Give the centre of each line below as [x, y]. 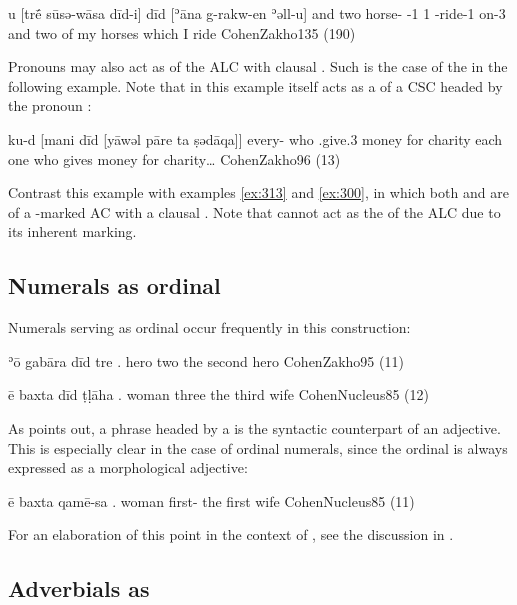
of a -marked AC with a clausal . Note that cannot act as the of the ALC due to [254, 211]
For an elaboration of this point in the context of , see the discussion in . [231, 534]
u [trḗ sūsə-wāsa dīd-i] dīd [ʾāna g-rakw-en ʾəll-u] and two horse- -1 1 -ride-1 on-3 [257, 13]
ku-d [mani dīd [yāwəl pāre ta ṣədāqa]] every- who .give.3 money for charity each [255, 138]
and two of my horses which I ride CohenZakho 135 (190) [182, 32]
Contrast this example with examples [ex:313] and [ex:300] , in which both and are [258, 192]
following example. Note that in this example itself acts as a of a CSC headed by [255, 85]
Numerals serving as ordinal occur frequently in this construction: [209, 327]
